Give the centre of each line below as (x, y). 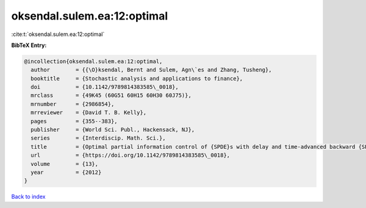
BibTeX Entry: (29, 45)
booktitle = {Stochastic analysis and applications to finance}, (137, 78)
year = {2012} (66, 172)
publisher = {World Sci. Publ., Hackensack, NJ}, (113, 130)
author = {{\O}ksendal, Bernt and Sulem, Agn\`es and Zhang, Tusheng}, (151, 70)
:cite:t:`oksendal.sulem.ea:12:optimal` (58, 34)
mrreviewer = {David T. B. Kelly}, (88, 113)
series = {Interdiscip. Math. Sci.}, (98, 138)
